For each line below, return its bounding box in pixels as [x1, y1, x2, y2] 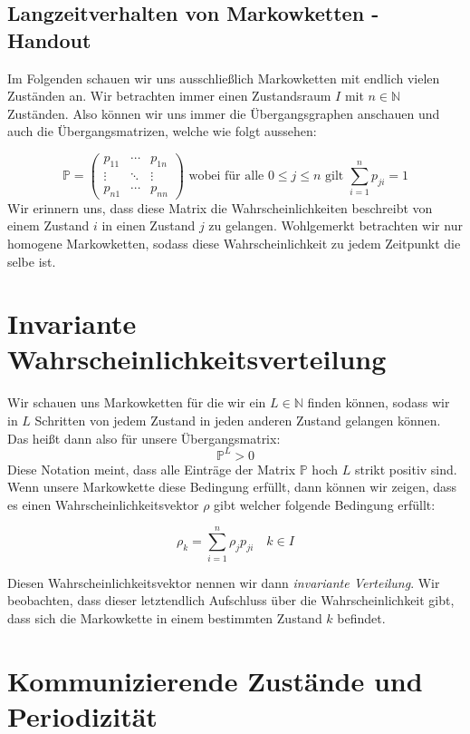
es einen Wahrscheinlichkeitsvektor [7, 494, 199, 514]
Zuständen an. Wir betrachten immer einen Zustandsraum [7, 86, 331, 105]
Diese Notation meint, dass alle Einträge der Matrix [7, 459, 296, 478]
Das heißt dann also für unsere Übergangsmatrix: [7, 428, 281, 447]
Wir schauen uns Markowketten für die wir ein [7, 393, 266, 412]
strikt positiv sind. [355, 459, 457, 478]
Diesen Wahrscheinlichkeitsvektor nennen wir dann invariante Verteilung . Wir [7, 573, 440, 592]
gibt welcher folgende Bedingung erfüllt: [214, 494, 436, 514]
